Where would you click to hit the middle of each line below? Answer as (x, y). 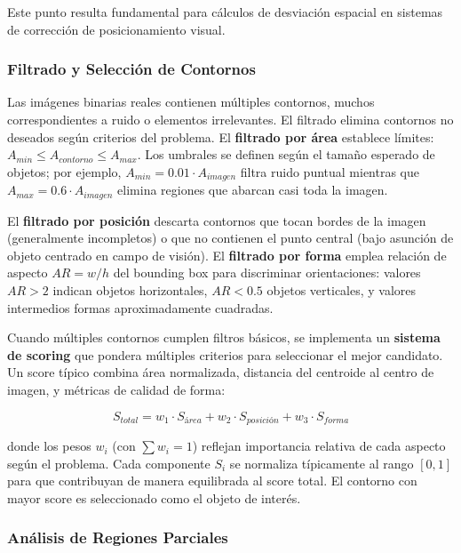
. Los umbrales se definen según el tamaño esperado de (286, 154)
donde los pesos (49, 446)
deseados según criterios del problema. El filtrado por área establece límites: (221, 136)
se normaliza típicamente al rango (322, 463)
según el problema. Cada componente (109, 463)
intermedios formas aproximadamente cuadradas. (140, 307)
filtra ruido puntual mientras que (330, 171)
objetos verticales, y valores (342, 290)
